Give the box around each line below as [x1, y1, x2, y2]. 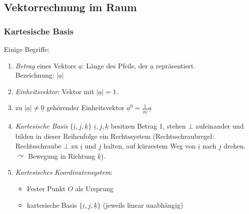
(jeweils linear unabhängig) [103, 199, 183, 210]
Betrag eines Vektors [15, 60, 76, 70]
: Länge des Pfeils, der [82, 60, 148, 70]
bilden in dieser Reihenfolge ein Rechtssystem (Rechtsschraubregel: [15, 131, 214, 141]
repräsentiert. [156, 60, 196, 70]
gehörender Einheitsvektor [46, 102, 125, 113]
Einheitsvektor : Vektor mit [15, 86, 94, 96]
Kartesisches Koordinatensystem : [15, 167, 113, 177]
